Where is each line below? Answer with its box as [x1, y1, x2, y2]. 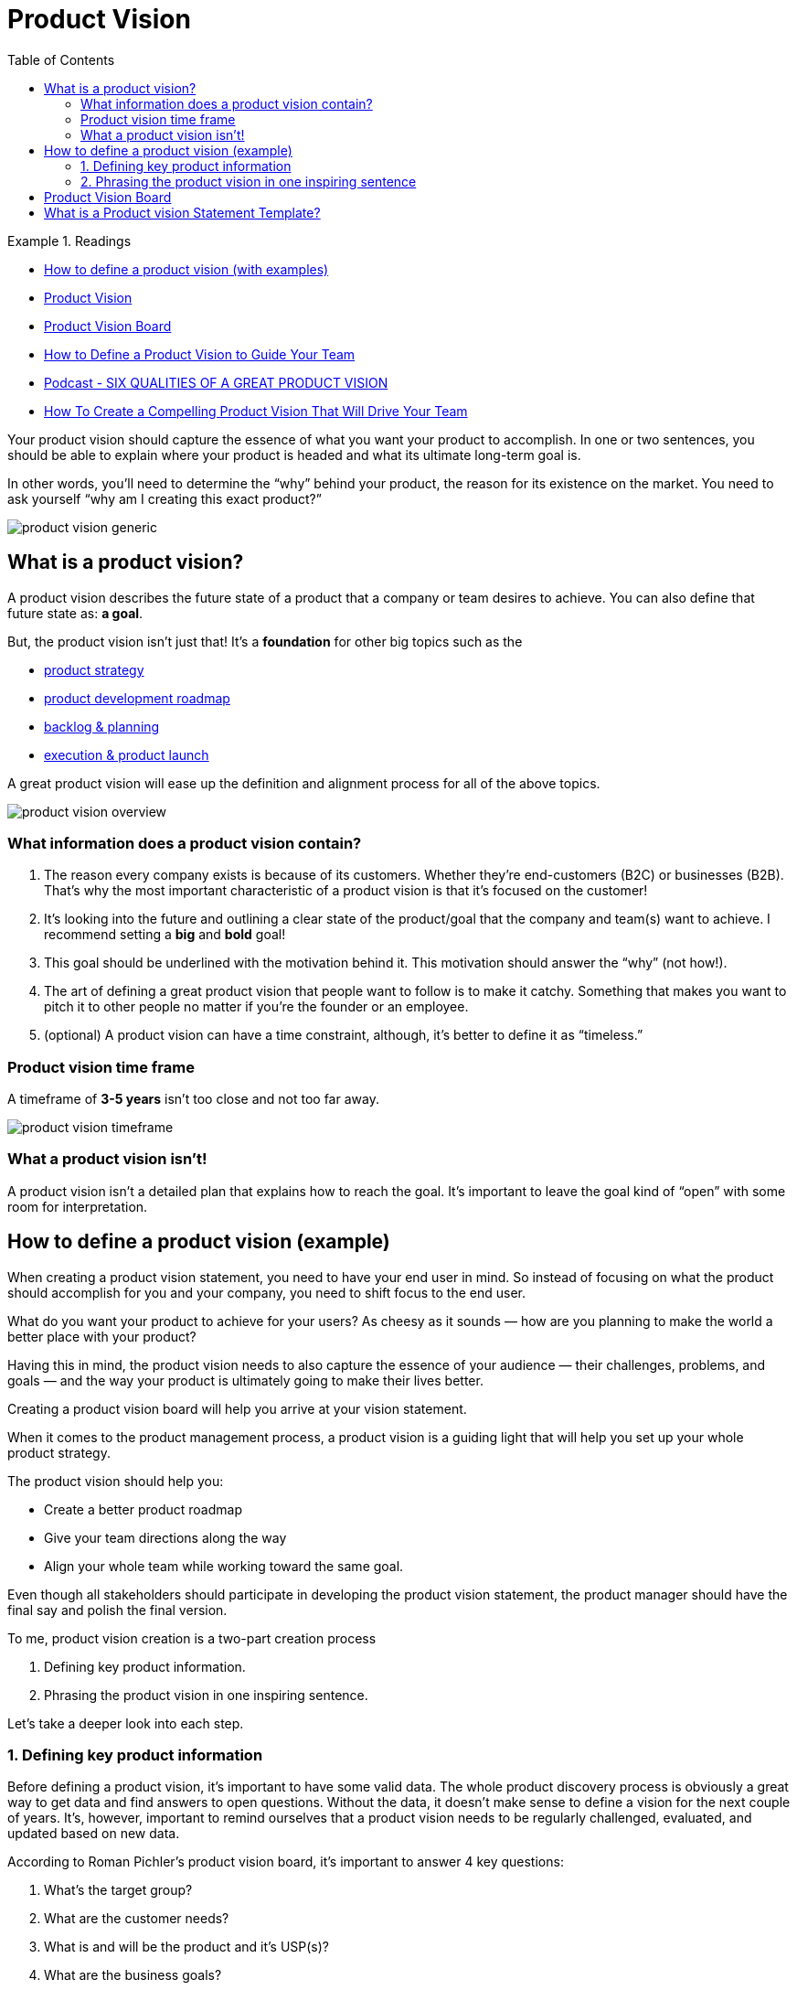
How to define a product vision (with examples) [44, 261, 329, 277]
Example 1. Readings [7, 232, 132, 249]
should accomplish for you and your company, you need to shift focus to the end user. [7, 1284, 526, 1300]
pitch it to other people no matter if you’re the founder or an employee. [44, 999, 469, 1015]
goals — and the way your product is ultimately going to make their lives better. [7, 1372, 484, 1388]
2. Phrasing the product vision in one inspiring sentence [80, 173, 417, 189]
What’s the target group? [44, 1882, 193, 1899]
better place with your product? [7, 1328, 197, 1344]
